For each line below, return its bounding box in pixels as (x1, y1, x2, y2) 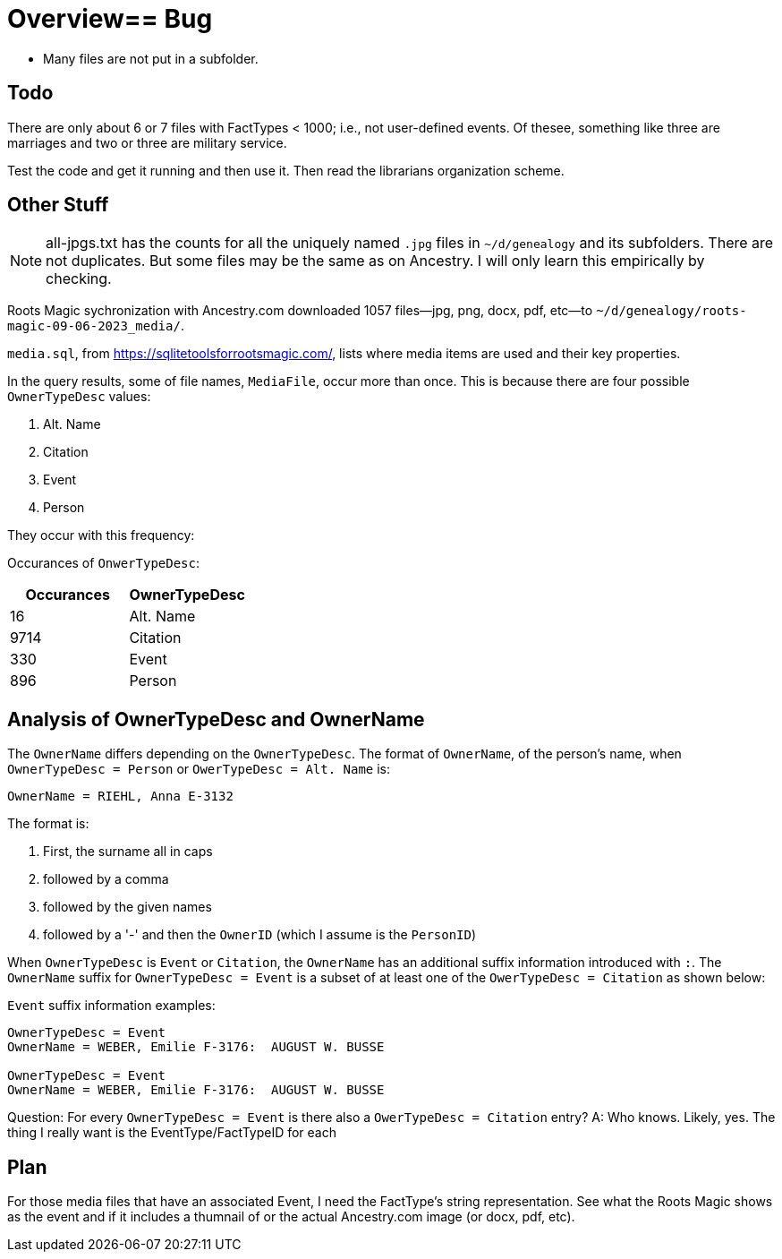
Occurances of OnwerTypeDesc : (7, 555, 200, 571)
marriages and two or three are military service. (7, 134, 287, 150)
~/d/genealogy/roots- (596, 304, 747, 319)
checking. (46, 270, 112, 288)
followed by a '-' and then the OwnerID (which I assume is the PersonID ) (43, 927, 477, 943)
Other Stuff (7, 193, 109, 217)
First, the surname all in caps (43, 844, 213, 860)
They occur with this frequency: (7, 527, 195, 544)
